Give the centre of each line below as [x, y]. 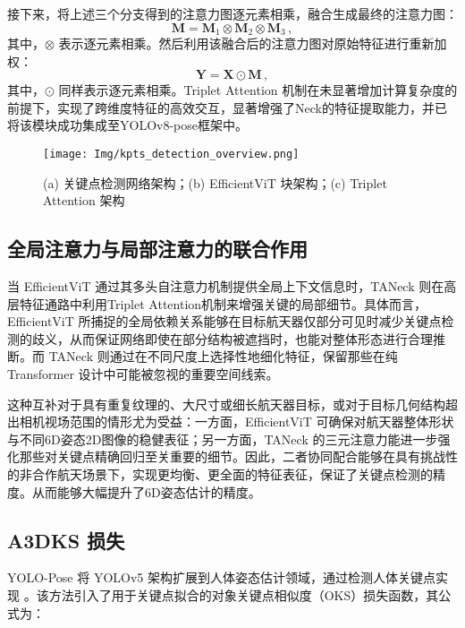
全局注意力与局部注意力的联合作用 [157, 249]
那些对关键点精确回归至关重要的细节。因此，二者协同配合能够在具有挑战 [232, 456]
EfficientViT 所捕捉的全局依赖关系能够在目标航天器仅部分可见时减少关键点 [224, 321]
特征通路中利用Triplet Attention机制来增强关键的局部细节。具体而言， [223, 303]
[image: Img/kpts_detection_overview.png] [171, 155]
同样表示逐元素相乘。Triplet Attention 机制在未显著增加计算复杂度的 [258, 90]
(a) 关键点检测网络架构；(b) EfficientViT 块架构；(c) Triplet [215, 182]
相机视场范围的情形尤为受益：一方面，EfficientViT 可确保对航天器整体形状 [237, 422]
